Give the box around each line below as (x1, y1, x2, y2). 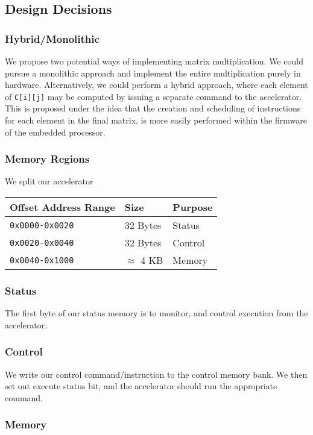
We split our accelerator (5, 175, 93, 187)
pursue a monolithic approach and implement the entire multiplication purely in (5, 66, 301, 79)
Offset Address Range (10, 200, 115, 214)
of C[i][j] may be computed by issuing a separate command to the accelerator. (5, 90, 302, 102)
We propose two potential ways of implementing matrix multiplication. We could (5, 55, 303, 67)
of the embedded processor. (5, 125, 106, 138)
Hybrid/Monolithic (5, 31, 100, 46)
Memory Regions (5, 151, 90, 166)
